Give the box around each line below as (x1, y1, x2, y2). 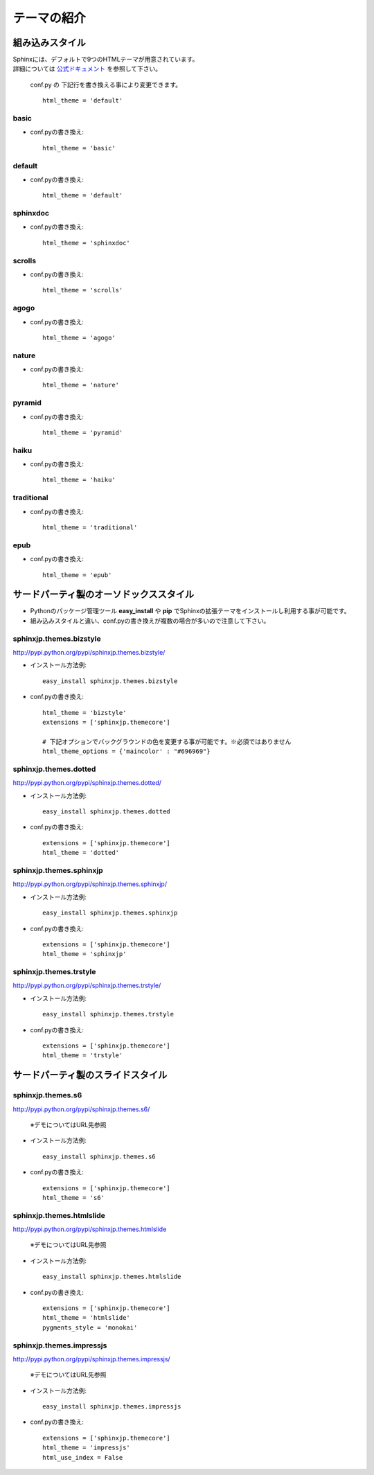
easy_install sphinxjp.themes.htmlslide (42, 1273, 181, 1281)
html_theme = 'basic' (42, 144, 116, 152)
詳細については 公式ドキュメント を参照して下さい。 (12, 64, 162, 73)
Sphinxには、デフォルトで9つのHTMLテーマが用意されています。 (12, 55, 199, 64)
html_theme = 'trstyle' (42, 1052, 123, 1059)
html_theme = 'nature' (42, 381, 120, 389)
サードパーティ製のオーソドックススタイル (12, 589, 195, 601)
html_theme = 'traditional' (42, 524, 138, 531)
